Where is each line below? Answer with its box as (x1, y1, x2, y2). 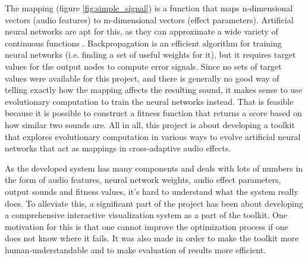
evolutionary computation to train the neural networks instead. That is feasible (5, 95, 294, 107)
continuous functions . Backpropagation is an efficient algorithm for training (5, 36, 282, 49)
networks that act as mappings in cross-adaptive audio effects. (5, 142, 231, 154)
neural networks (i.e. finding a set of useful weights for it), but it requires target (5, 48, 296, 61)
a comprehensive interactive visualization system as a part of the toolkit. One (5, 209, 287, 221)
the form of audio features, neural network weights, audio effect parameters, (5, 173, 281, 186)
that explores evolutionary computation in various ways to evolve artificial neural (5, 130, 301, 142)
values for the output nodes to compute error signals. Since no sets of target (5, 60, 282, 72)
